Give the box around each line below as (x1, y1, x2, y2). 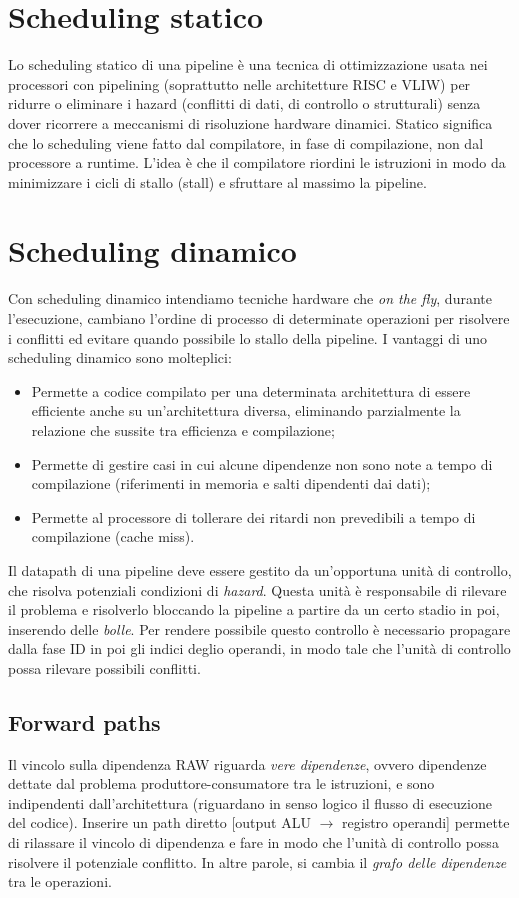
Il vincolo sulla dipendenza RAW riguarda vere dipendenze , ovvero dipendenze (8, 753, 487, 774)
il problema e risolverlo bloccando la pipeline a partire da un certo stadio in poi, (8, 599, 500, 620)
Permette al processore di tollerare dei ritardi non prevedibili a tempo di (31, 506, 476, 527)
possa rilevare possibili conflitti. (8, 657, 201, 678)
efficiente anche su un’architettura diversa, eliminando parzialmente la (31, 400, 461, 421)
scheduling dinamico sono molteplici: (8, 347, 232, 368)
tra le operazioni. (8, 871, 112, 892)
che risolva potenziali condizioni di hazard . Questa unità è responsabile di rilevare (8, 579, 507, 600)
